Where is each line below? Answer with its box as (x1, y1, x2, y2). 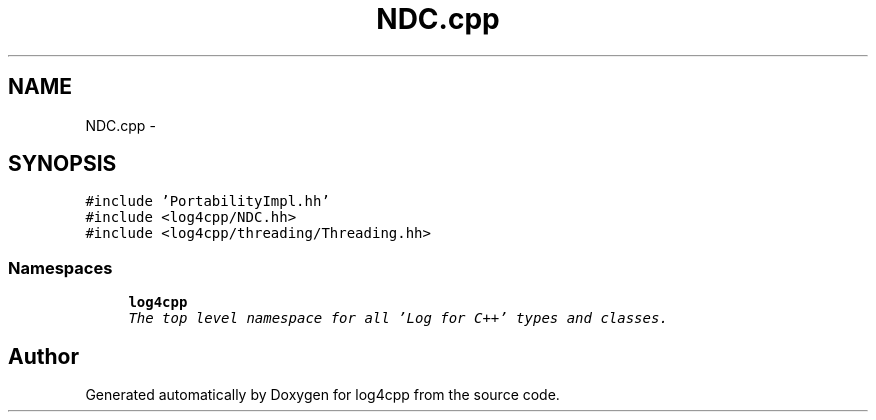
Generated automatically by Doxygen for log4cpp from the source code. (85, 386, 560, 404)
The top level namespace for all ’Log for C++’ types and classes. (128, 310, 668, 327)
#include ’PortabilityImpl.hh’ (85, 193, 330, 210)
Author (8, 343, 79, 369)
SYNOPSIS (8, 151, 117, 177)
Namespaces (8, 257, 113, 278)
